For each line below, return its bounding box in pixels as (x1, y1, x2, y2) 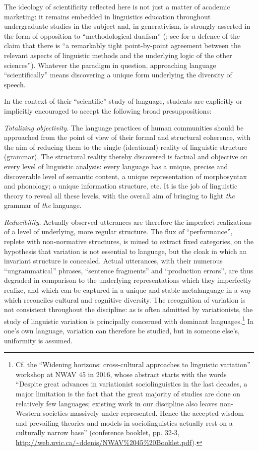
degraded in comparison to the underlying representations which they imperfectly (4, 275, 252, 285)
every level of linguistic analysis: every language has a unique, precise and (4, 161, 228, 171)
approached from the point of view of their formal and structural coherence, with (4, 132, 251, 142)
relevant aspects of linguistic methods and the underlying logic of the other (4, 50, 232, 60)
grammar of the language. (4, 200, 82, 210)
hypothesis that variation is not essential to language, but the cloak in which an (4, 246, 247, 256)
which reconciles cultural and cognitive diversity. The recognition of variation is (4, 294, 246, 305)
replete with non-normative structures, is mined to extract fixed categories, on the (4, 236, 254, 247)
